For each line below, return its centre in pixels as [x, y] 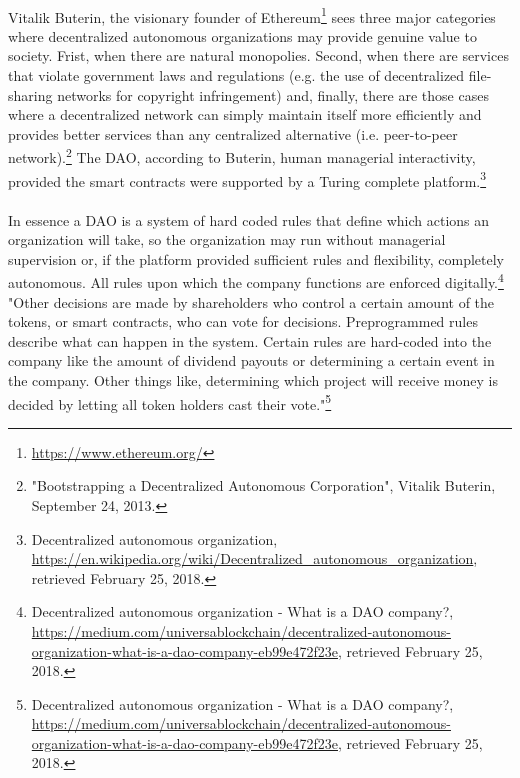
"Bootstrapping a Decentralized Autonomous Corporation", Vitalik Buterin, [263, 485]
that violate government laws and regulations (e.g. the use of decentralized [236, 75]
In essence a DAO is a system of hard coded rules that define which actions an [249, 219]
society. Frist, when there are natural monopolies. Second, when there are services [258, 55]
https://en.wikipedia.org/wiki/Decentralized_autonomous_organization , [254, 558]
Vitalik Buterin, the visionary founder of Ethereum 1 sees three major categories [252, 15]
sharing [30, 94]
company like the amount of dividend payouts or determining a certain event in [251, 360]
